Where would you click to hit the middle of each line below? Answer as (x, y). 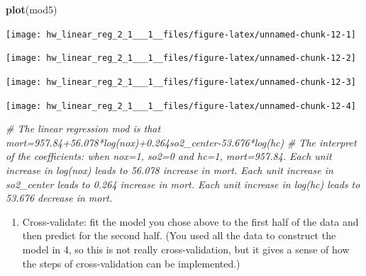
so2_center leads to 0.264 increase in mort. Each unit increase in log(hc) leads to (183, 184)
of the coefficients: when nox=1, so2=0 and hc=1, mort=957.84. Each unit (169, 156)
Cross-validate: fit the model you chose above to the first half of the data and (190, 221)
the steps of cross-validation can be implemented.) (131, 263)
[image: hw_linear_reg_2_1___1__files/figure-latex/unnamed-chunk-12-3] (181, 82)
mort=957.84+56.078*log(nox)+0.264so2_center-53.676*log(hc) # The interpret (181, 142)
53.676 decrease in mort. (59, 198)
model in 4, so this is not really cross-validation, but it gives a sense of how (186, 249)
